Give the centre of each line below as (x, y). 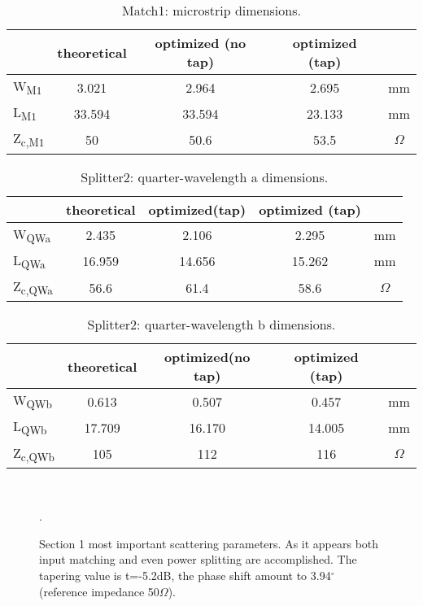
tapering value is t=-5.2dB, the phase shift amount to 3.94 (185, 575)
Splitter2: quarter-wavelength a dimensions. (205, 177)
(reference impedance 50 (99, 591)
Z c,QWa (33, 287)
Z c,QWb (34, 453)
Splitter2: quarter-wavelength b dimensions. (211, 325)
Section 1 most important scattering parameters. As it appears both (209, 543)
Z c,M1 (29, 140)
